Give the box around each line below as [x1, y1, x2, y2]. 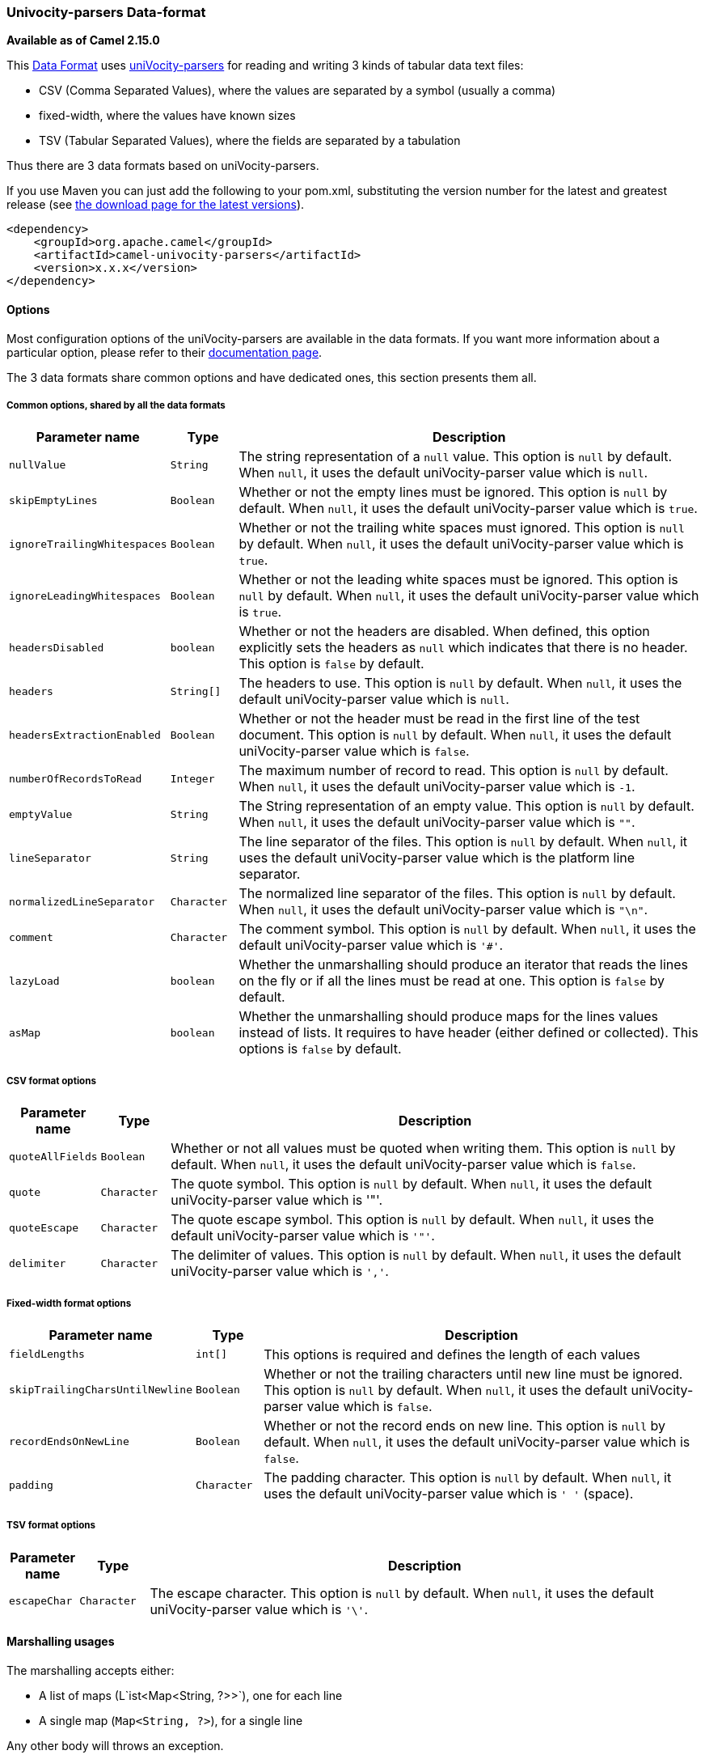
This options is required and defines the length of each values [264, 1346, 640, 1363]
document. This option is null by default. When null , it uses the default [239, 727, 672, 744]
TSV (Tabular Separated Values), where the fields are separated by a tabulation [39, 134, 461, 148]
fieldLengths [9, 1348, 85, 1361]
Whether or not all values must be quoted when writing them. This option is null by [171, 1140, 676, 1157]
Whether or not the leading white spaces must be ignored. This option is [239, 571, 678, 588]
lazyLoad [9, 974, 60, 987]
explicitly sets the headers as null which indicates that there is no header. [239, 639, 688, 656]
